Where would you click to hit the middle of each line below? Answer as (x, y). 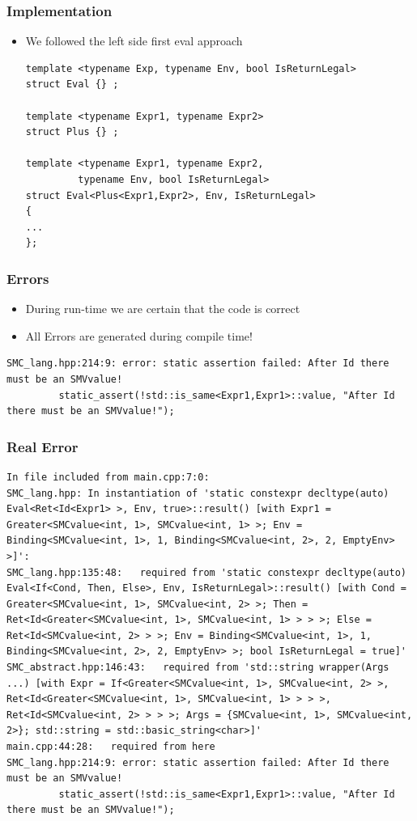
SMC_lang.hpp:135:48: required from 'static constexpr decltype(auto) (206, 572)
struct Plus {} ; (72, 132)
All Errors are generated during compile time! (139, 335)
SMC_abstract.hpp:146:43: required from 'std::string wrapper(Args (198, 668)
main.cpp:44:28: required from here (111, 747)
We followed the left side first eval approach (134, 41)
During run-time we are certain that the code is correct (163, 309)
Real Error (43, 446)
